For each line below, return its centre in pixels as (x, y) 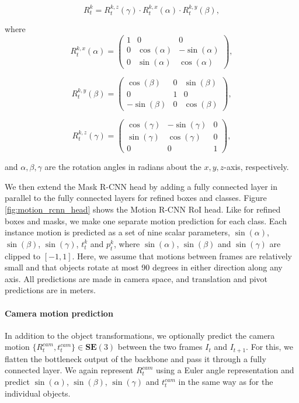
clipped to (23, 256)
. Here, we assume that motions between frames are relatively (182, 256)
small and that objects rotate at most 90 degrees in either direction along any (144, 267)
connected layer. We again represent (69, 370)
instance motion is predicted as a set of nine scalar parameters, (117, 232)
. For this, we (270, 347)
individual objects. (38, 393)
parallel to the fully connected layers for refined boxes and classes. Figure (136, 198)
